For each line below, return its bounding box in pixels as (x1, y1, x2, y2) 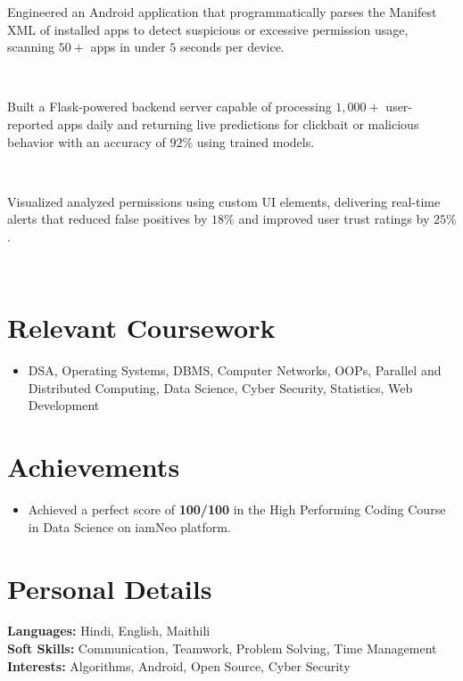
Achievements (7, 448, 180, 485)
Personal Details (7, 570, 212, 606)
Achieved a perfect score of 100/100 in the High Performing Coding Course (28, 500, 446, 519)
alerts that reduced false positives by (7, 209, 208, 228)
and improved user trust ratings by (238, 209, 430, 228)
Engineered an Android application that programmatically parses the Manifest (7, 3, 437, 21)
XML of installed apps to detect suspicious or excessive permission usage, (7, 20, 409, 38)
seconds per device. (179, 37, 285, 56)
